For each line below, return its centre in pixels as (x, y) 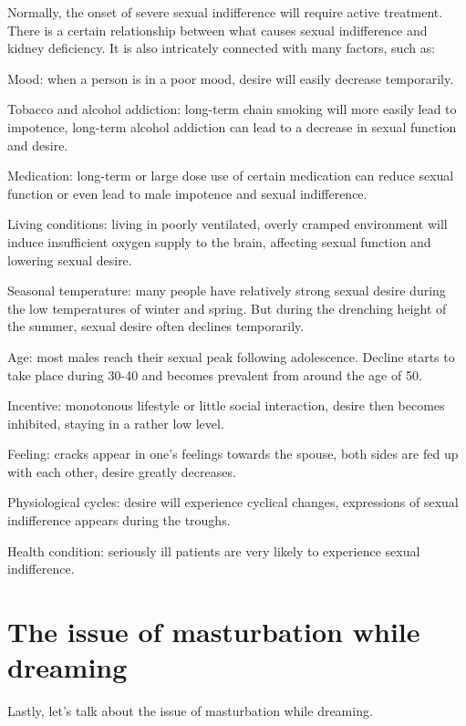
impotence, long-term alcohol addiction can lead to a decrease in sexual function (232, 126)
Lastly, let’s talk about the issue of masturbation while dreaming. (190, 711)
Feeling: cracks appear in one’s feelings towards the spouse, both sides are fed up (233, 454)
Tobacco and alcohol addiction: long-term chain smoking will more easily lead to (232, 109)
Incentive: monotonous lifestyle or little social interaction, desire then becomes (226, 405)
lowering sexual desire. (70, 259)
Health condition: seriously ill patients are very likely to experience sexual (214, 550)
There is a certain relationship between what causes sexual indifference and (217, 30)
